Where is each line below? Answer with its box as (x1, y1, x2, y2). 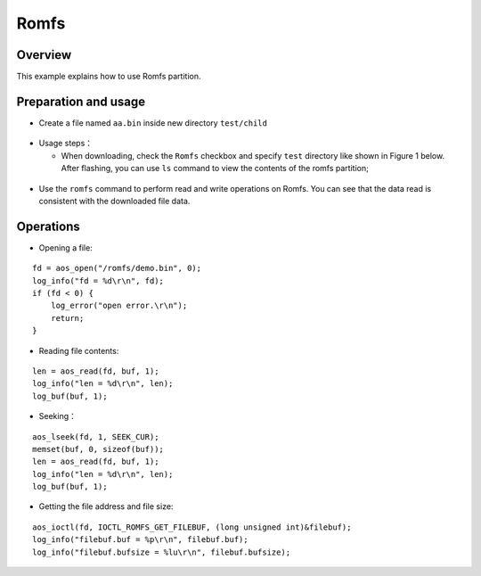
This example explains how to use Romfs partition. (16, 71, 201, 82)
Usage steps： (38, 138, 94, 149)
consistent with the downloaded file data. (38, 195, 191, 206)
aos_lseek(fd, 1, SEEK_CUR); (32, 432, 159, 441)
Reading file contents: (38, 345, 119, 356)
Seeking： (38, 411, 77, 422)
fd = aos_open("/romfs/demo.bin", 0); (32, 263, 202, 274)
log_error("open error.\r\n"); (50, 300, 188, 311)
